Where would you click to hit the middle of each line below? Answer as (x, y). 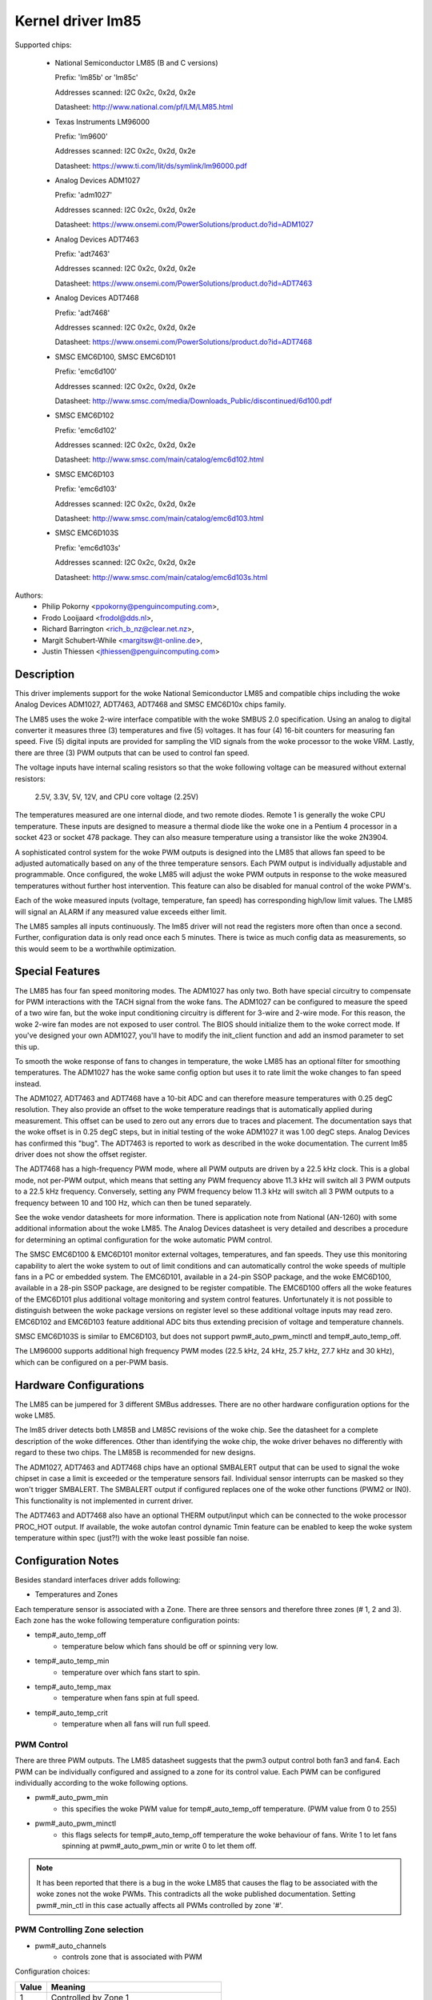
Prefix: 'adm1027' (83, 195)
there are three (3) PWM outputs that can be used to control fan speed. (132, 753)
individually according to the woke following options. (101, 1783)
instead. (28, 1083)
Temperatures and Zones (76, 1594)
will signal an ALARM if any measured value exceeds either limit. (121, 911)
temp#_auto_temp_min (72, 1661)
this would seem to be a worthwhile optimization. (95, 949)
